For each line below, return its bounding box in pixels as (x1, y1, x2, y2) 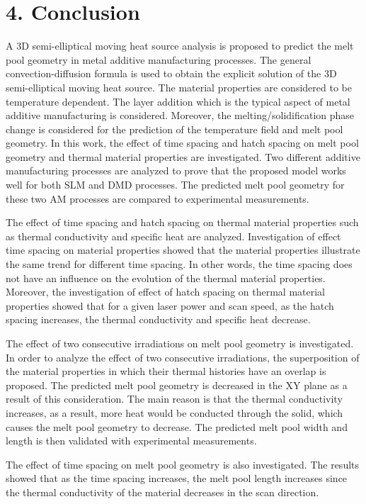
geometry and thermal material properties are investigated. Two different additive (6, 149, 360, 164)
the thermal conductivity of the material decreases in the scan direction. (6, 484, 319, 499)
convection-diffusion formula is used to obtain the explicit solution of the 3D (6, 66, 337, 81)
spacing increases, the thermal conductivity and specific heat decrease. (6, 312, 311, 327)
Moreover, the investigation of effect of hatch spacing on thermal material (6, 284, 326, 299)
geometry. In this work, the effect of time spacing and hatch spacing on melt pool (6, 135, 359, 150)
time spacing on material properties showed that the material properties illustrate (6, 242, 360, 257)
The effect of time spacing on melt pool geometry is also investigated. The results (6, 457, 360, 471)
